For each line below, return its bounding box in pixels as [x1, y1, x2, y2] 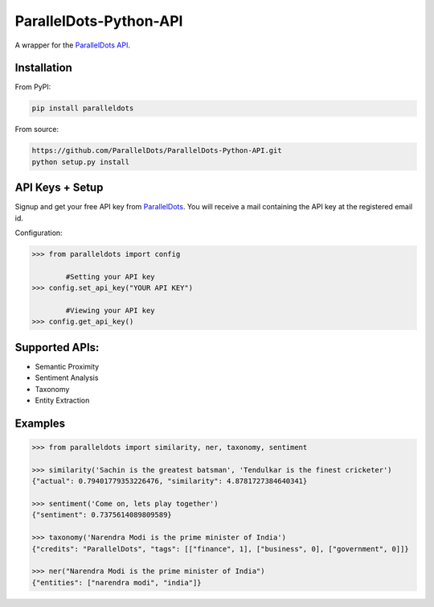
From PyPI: [14, 82, 51, 92]
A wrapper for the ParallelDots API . [14, 40, 130, 50]
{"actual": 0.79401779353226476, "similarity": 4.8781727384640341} [31, 477, 308, 486]
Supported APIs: [14, 341, 100, 354]
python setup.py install [31, 157, 130, 167]
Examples [14, 416, 66, 430]
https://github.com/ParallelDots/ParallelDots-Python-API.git [31, 146, 282, 155]
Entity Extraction [35, 395, 90, 406]
